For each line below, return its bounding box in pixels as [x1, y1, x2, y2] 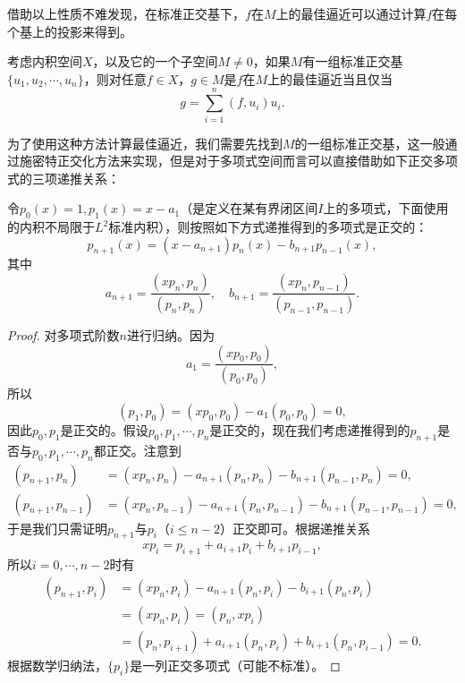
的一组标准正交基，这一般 [294, 133, 445, 152]
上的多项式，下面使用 [323, 199, 449, 218]
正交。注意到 [106, 440, 182, 459]
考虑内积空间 [7, 52, 82, 71]
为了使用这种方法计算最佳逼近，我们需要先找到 [7, 133, 283, 152]
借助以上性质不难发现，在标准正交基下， [7, 4, 245, 22]
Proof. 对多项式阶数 [7, 325, 120, 344]
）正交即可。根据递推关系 [219, 518, 370, 537]
